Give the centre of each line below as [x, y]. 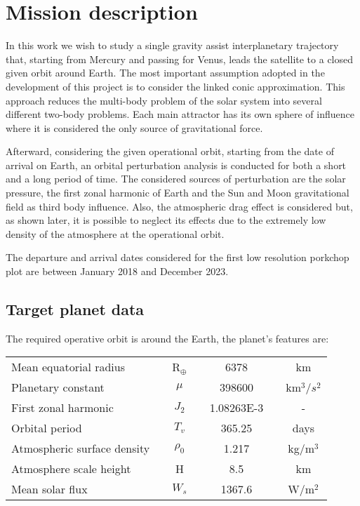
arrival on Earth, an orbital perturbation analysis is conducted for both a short [176, 165]
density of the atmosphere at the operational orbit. [115, 233]
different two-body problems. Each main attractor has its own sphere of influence [180, 114]
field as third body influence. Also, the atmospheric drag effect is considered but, [179, 206]
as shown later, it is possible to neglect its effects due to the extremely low [166, 220]
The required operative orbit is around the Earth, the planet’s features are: [167, 338]
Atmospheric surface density [81, 448]
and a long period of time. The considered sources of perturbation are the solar [176, 179]
